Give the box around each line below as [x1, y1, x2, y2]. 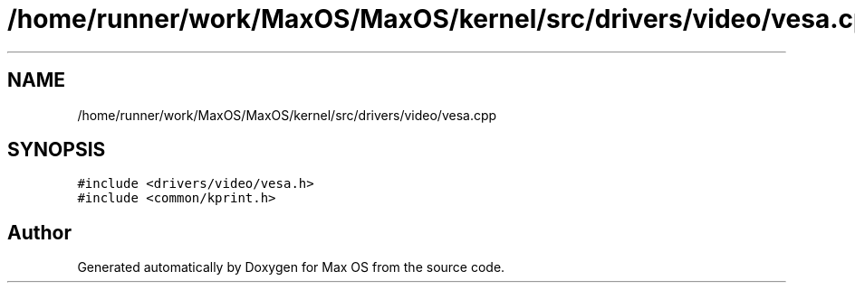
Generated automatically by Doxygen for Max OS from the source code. [77, 259, 505, 276]
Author [7, 220, 72, 244]
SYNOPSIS [7, 138, 106, 162]
